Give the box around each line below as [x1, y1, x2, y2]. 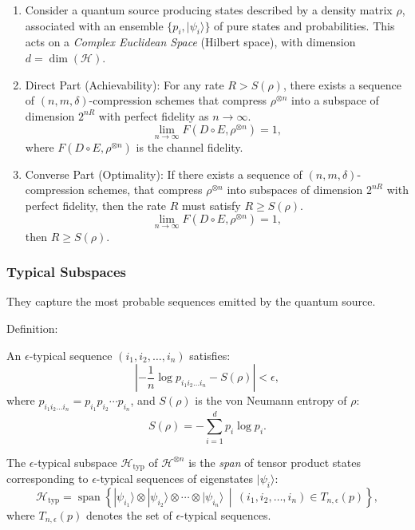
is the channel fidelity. [136, 138, 243, 155]
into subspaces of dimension [227, 181, 363, 198]
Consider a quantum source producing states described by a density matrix [25, 2, 393, 18]
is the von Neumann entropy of [195, 392, 347, 409]
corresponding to [6, 469, 89, 486]
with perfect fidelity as [98, 107, 209, 124]
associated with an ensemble [25, 17, 164, 34]
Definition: [6, 319, 58, 336]
